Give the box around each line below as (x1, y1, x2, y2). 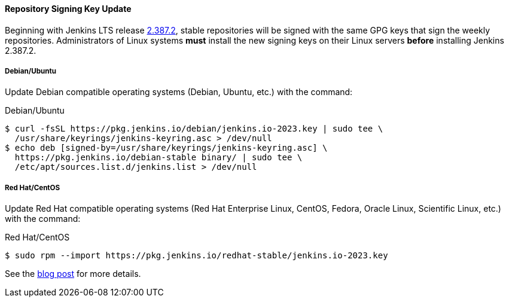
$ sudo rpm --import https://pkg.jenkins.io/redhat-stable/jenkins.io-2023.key (5, 251, 388, 261)
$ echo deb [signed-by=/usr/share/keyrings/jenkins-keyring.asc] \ (5, 143, 328, 153)
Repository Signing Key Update (5, 4, 132, 14)
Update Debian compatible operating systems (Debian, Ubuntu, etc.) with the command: (5, 87, 353, 97)
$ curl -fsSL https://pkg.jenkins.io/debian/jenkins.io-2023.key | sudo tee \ (5, 124, 383, 134)
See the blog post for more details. (5, 269, 141, 279)
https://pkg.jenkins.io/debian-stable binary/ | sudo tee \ (14, 152, 303, 163)
